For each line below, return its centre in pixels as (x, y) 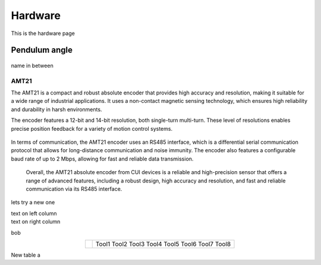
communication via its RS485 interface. (74, 189)
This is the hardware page (43, 33)
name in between (32, 65)
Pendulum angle (42, 50)
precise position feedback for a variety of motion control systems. (92, 128)
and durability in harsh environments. (56, 109)
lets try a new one (33, 203)
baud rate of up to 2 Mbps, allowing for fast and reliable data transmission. (102, 159)
